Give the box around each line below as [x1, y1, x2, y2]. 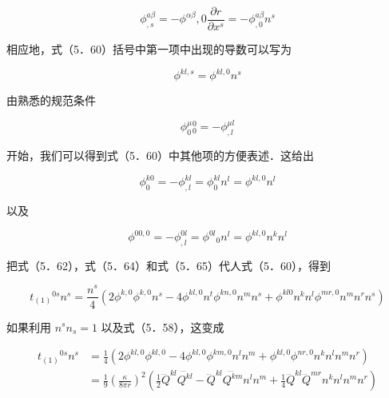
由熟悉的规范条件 [6, 92, 96, 109]
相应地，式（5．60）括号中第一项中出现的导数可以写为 [6, 41, 292, 58]
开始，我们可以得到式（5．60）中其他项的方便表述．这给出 [6, 147, 314, 164]
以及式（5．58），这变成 [101, 318, 224, 335]
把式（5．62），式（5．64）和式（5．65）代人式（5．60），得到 [6, 257, 331, 273]
